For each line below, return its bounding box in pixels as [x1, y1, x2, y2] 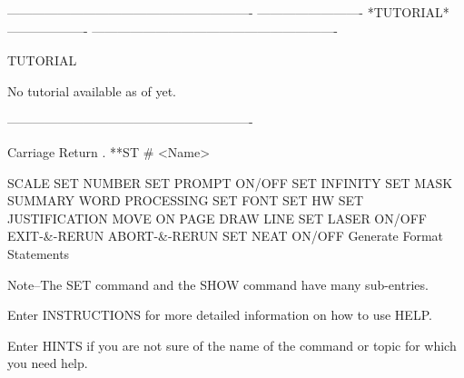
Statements [7, 244, 70, 263]
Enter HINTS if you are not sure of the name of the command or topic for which [7, 335, 457, 354]
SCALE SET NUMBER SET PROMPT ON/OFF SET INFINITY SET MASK [7, 173, 453, 192]
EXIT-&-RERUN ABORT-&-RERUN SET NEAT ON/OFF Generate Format [7, 226, 444, 245]
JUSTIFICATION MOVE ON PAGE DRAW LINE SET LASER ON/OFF [7, 208, 427, 227]
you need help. [7, 353, 88, 373]
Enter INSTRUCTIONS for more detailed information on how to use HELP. [7, 305, 432, 324]
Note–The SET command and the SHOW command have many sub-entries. [7, 274, 429, 293]
